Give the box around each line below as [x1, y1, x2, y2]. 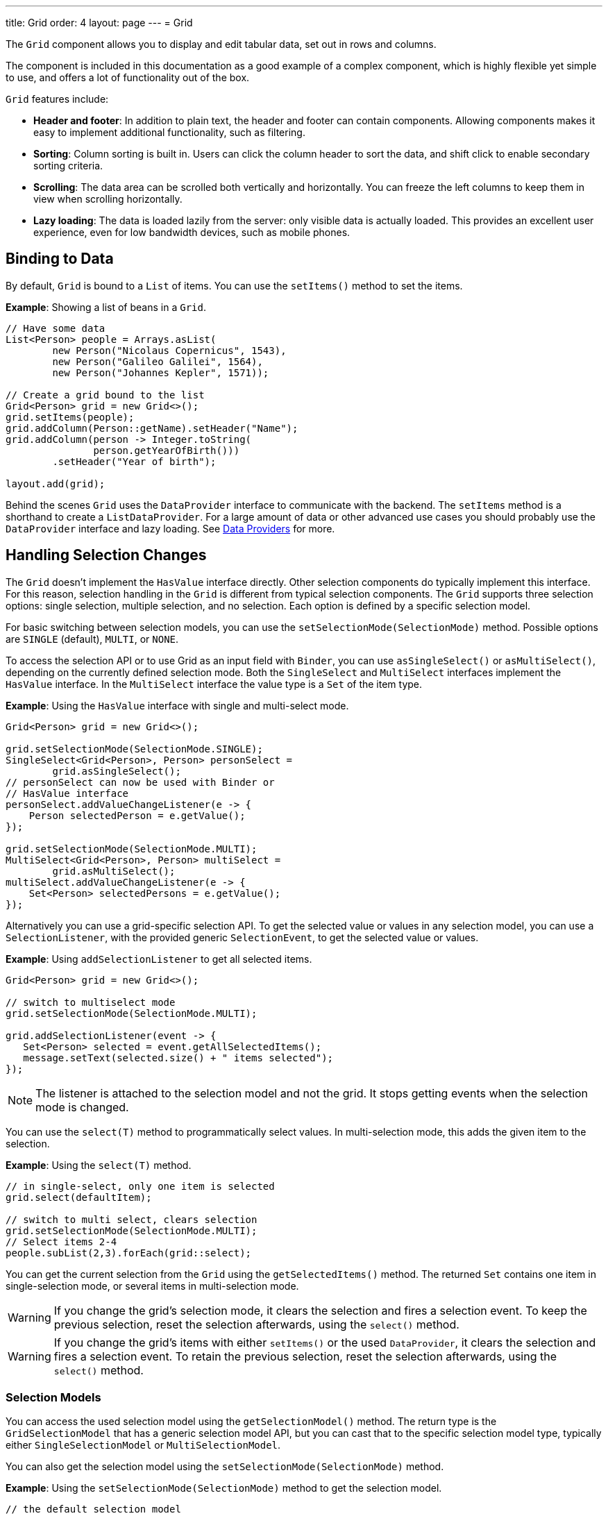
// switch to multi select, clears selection [6, 1213, 257, 1225]
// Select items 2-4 [6, 1236, 117, 1247]
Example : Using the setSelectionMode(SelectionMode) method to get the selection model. [6, 1482, 442, 1494]
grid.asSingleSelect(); [52, 765, 181, 777]
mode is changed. [35, 1100, 129, 1114]
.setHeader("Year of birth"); [52, 455, 217, 467]
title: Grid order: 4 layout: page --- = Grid [6, 17, 193, 28]
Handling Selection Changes [6, 546, 207, 564]
